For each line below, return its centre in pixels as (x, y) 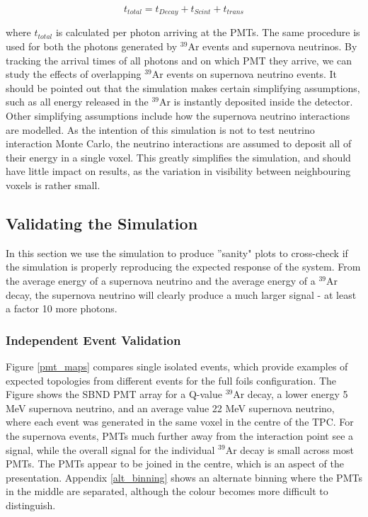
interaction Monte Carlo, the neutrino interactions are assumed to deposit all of (179, 143)
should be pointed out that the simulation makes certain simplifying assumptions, (183, 87)
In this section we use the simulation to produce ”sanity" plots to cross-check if (177, 252)
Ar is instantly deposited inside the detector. (256, 102)
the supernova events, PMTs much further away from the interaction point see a (180, 435)
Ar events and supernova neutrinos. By (272, 46)
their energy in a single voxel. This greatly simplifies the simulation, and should (178, 157)
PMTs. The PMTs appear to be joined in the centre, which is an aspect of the (175, 464)
